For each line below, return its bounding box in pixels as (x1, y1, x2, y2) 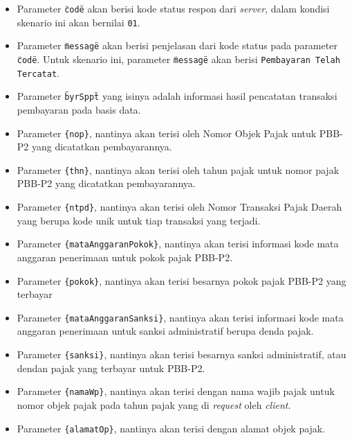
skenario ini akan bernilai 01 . (17, 15, 140, 29)
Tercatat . (17, 65, 59, 80)
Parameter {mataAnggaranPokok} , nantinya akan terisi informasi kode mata (17, 236, 339, 251)
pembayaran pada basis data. (17, 102, 141, 116)
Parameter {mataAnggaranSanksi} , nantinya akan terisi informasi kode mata (17, 310, 344, 324)
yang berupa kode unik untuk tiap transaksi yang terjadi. (17, 213, 261, 227)
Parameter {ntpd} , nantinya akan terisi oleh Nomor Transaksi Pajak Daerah (17, 200, 342, 214)
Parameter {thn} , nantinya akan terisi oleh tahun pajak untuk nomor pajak (17, 162, 340, 177)
